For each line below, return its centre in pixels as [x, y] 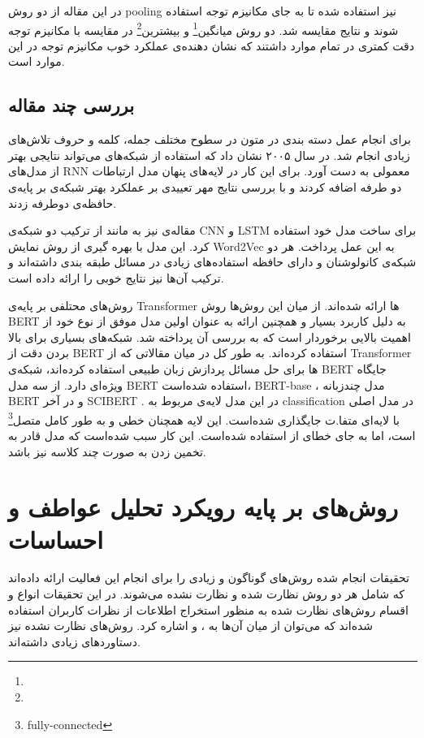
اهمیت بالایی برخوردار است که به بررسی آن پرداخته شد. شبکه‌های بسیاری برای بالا [210, 337]
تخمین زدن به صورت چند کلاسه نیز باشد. [107, 451]
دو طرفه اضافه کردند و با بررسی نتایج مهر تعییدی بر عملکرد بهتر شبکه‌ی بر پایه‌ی [205, 187]
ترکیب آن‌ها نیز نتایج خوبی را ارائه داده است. [116, 277]
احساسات [56, 539]
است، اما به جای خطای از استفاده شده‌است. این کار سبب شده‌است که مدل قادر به [212, 435]
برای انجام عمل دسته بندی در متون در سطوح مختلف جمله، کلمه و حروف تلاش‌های [210, 139]
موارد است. [37, 61]
